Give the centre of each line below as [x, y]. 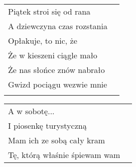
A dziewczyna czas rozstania [58, 26]
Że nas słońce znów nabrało [56, 70]
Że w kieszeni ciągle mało [53, 55]
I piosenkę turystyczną [47, 126]
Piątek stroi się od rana [49, 11]
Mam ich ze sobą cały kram [57, 140]
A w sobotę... [31, 111]
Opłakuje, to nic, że [43, 40]
